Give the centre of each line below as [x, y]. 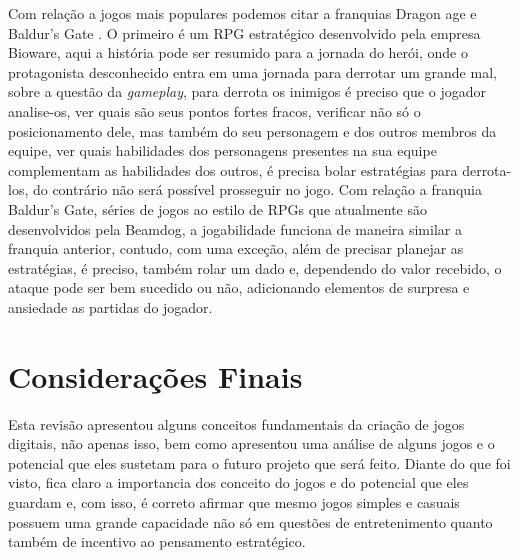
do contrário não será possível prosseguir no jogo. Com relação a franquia [257, 189]
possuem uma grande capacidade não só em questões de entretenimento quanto [250, 521]
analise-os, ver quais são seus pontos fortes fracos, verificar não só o [214, 110]
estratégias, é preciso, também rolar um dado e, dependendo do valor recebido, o [255, 267]
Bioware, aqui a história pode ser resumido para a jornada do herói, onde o [238, 52]
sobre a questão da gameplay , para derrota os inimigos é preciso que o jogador [247, 91]
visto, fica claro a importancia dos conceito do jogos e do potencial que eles [238, 482]
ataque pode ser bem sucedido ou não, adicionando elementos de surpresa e [239, 287]
